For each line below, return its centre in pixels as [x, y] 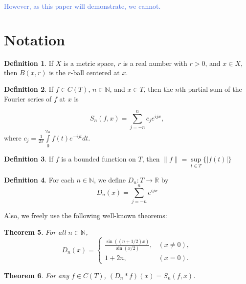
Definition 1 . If [29, 63]
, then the [158, 89]
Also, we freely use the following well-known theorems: [86, 215]
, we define [110, 179]
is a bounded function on [99, 159]
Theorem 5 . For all [35, 232]
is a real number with [155, 63]
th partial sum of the [211, 89]
